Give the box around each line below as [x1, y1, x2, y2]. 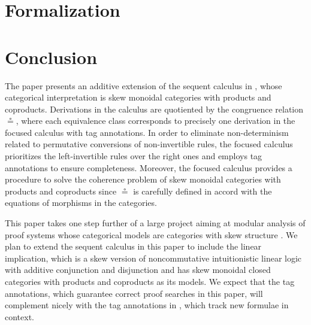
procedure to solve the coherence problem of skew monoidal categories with [5, 173, 281, 186]
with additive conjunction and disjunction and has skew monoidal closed [5, 263, 271, 276]
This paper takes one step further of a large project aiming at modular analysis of [5, 217, 306, 229]
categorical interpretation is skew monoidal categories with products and [5, 91, 271, 104]
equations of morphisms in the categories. [5, 196, 157, 209]
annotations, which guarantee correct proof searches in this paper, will [5, 287, 263, 299]
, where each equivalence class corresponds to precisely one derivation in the [16, 114, 295, 127]
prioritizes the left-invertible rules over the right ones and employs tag [5, 150, 262, 162]
